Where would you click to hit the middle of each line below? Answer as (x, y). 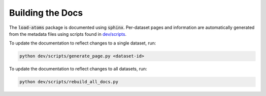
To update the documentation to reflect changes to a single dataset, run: (83, 43)
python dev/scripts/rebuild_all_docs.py (69, 82)
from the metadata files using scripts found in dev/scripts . (68, 34)
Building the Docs (46, 13)
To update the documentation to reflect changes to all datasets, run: (78, 69)
